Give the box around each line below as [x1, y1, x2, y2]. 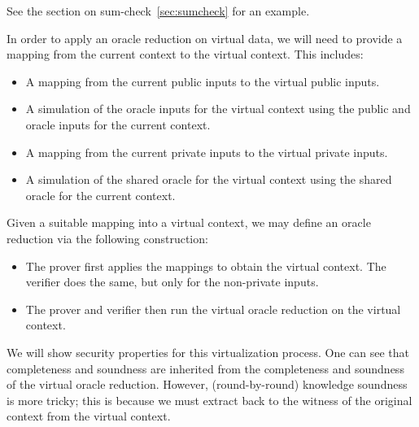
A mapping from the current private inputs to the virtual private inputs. [25, 143, 388, 160]
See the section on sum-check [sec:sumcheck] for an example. [7, 2, 310, 19]
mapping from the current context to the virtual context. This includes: [7, 46, 364, 63]
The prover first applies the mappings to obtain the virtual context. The [25, 257, 386, 274]
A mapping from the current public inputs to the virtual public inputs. [25, 72, 380, 89]
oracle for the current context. [25, 186, 176, 203]
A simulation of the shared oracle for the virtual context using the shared [25, 171, 392, 188]
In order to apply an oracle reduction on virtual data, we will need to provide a [7, 29, 403, 46]
